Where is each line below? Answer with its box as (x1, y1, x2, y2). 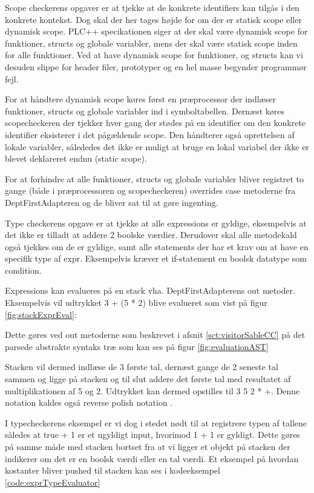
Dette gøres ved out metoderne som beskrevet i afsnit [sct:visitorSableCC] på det (5, 328, 306, 341)
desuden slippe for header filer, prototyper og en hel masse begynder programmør (5, 60, 307, 73)
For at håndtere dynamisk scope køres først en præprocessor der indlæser (5, 93, 276, 105)
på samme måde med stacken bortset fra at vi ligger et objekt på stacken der (5, 440, 290, 452)
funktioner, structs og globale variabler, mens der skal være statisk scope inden (5, 36, 298, 49)
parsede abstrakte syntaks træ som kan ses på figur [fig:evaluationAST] (5, 340, 269, 352)
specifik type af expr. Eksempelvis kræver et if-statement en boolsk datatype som (5, 252, 307, 265)
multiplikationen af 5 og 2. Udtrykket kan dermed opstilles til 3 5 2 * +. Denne (5, 384, 300, 397)
